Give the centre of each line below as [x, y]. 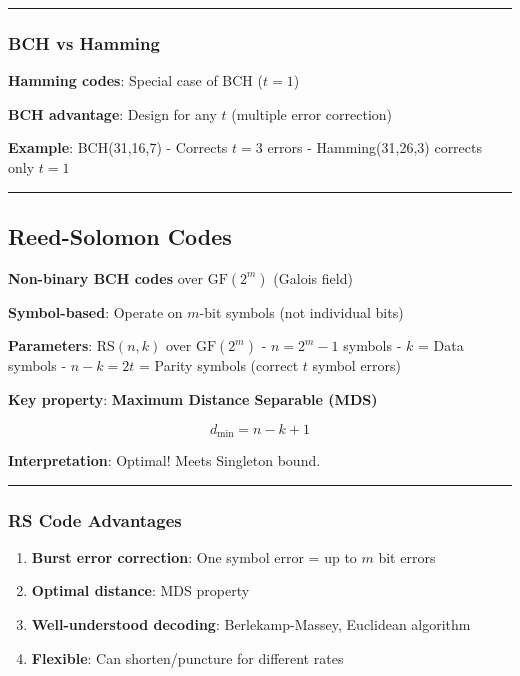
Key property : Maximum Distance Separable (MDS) [193, 398]
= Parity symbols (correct [218, 365]
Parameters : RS [61, 345]
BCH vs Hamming [84, 42]
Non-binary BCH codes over [106, 277]
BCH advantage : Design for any [112, 113]
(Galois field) [313, 277]
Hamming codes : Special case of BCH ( [135, 80]
